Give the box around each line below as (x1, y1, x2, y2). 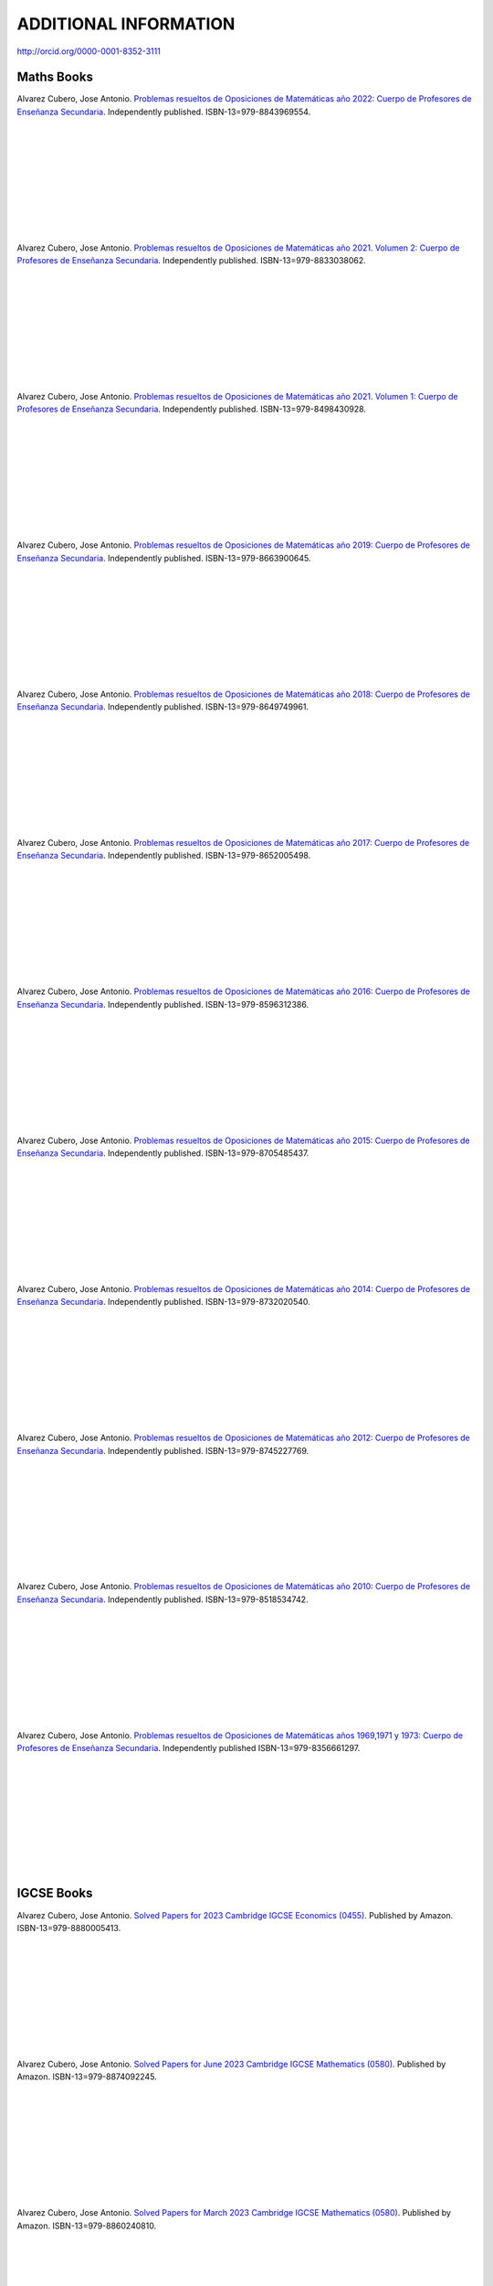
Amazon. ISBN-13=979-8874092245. (16, 2071, 157, 2082)
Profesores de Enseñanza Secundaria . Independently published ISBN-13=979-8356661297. (16, 1743, 361, 1754)
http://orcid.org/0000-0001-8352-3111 (16, 46, 162, 57)
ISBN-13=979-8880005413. (16, 1922, 121, 1933)
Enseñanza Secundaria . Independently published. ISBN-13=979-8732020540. (16, 1297, 310, 1308)
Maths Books (16, 69, 93, 85)
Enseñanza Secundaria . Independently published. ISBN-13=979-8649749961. (16, 701, 309, 712)
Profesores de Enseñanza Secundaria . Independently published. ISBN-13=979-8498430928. (16, 403, 367, 415)
